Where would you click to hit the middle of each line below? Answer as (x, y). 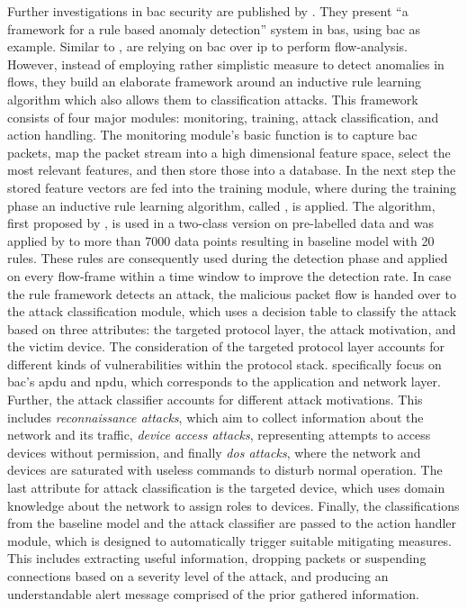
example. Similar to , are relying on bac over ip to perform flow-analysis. (207, 46)
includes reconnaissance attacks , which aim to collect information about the (216, 417)
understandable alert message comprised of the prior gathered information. (213, 593)
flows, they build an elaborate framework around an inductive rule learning (215, 82)
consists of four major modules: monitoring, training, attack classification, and (223, 117)
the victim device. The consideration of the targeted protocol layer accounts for (226, 346)
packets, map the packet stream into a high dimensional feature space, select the (229, 152)
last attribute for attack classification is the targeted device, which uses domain (226, 488)
